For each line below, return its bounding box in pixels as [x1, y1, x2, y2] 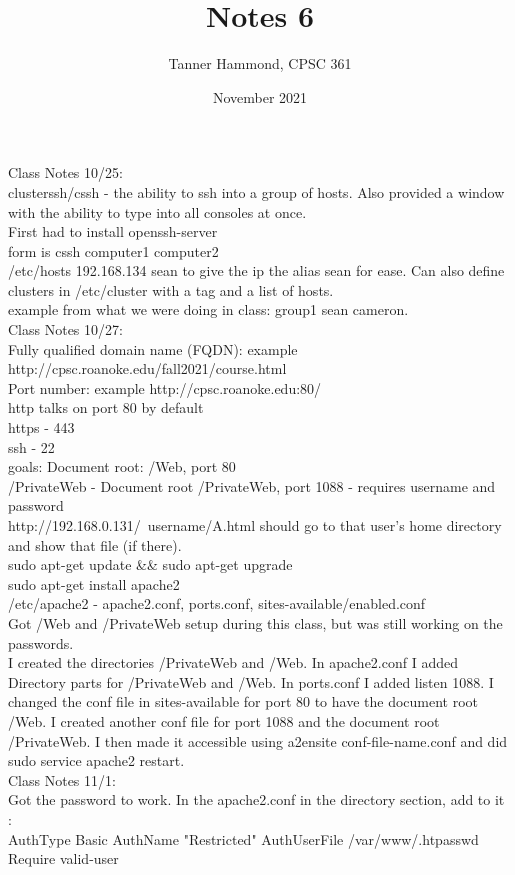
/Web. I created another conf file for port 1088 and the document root [8, 710, 440, 731]
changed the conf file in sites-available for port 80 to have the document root [8, 691, 479, 712]
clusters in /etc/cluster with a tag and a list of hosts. [8, 279, 334, 300]
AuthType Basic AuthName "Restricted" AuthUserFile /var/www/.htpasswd [8, 828, 479, 849]
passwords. [8, 632, 74, 653]
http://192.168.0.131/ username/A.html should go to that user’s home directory [8, 515, 502, 535]
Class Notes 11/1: [8, 769, 116, 790]
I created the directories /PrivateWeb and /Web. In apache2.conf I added [8, 652, 458, 673]
